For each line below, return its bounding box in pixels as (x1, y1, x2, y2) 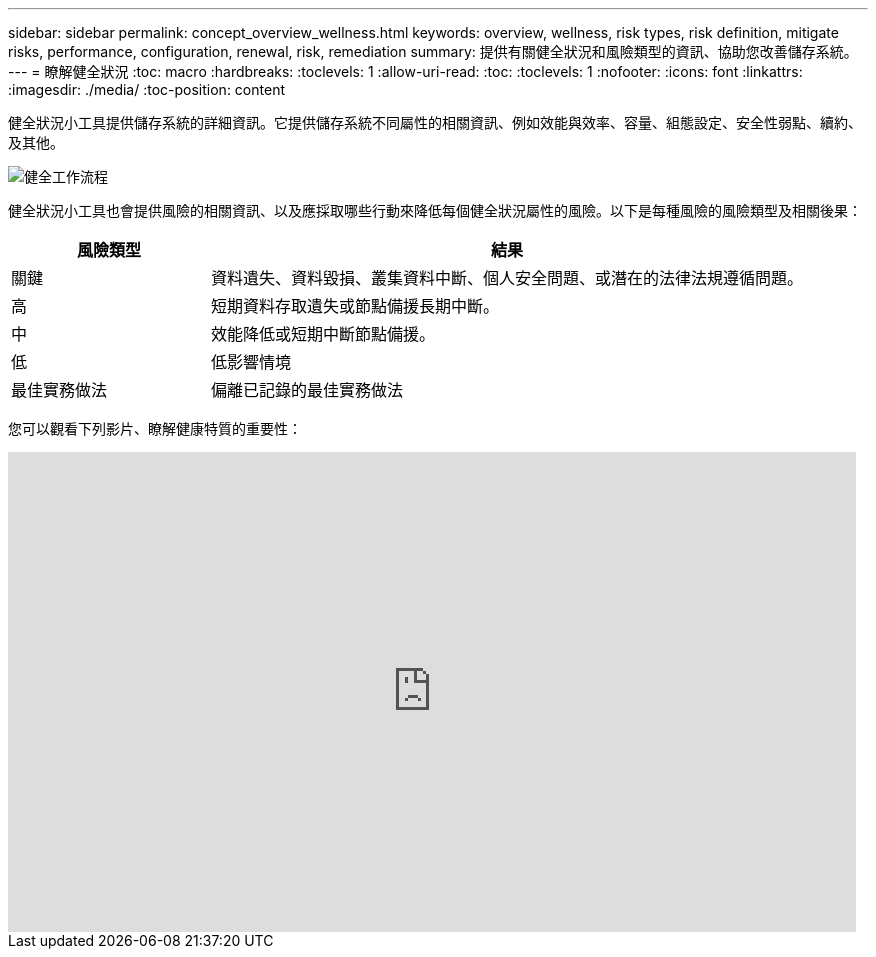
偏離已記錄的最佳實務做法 (211, 380, 404, 400)
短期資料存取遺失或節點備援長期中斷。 (211, 296, 500, 316)
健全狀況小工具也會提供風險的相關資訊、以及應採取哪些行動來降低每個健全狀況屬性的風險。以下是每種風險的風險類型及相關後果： (8, 202, 862, 219)
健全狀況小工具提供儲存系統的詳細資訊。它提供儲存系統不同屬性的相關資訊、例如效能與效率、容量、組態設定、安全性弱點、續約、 (8, 114, 862, 131)
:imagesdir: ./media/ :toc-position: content (8, 81, 285, 98)
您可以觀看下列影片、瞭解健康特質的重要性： (8, 420, 302, 437)
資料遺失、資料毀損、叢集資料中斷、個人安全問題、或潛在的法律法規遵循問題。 (211, 268, 804, 288)
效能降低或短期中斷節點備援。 (211, 324, 436, 344)
